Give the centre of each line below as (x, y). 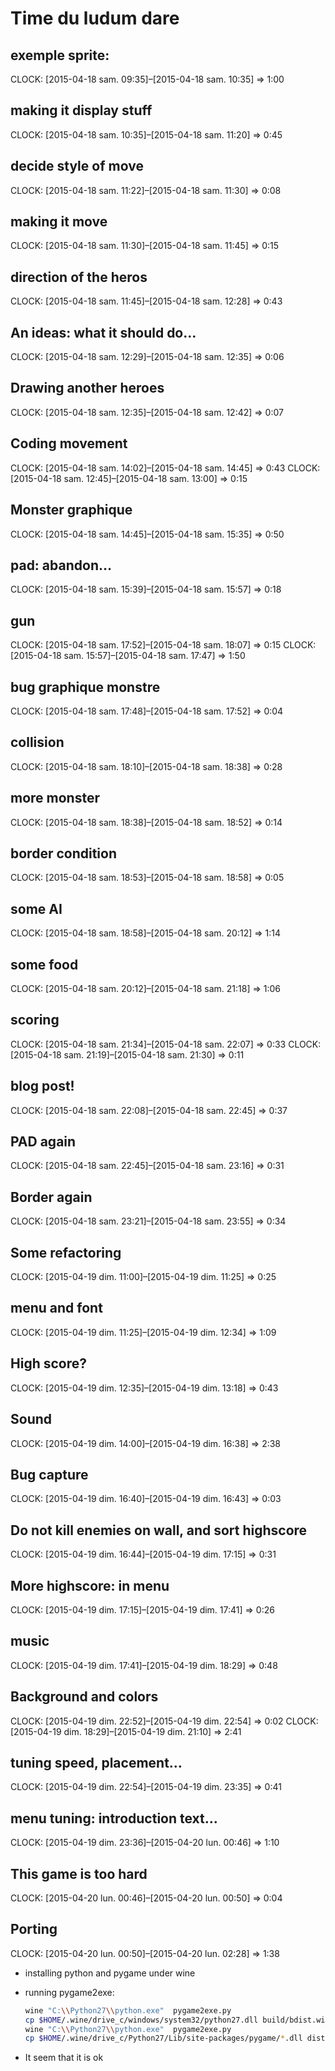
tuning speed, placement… (96, 1762)
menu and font (56, 1308)
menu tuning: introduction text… (114, 1818)
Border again (51, 1197)
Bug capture (49, 1474)
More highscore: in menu (90, 1585)
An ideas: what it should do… (103, 332)
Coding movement (69, 443)
